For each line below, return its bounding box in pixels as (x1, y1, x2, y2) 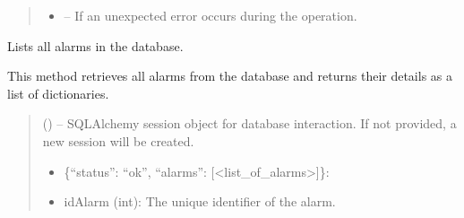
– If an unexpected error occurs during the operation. (64, 6, 357, 24)
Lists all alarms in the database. (7, 36, 184, 55)
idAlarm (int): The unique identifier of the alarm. (64, 192, 336, 211)
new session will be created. (42, 131, 194, 150)
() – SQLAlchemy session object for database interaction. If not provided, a (42, 114, 457, 133)
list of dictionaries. (7, 83, 109, 102)
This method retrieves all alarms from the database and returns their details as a (7, 66, 453, 85)
